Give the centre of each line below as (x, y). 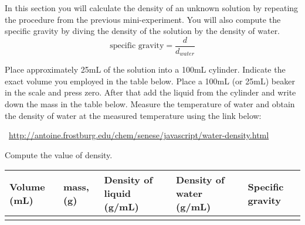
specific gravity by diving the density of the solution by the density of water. (143, 31)
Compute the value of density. (59, 154)
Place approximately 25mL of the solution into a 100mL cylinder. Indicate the (145, 69)
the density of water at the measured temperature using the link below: (133, 115)
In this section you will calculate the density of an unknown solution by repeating (152, 8)
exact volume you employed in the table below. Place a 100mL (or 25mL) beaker (150, 81)
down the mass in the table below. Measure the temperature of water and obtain (150, 104)
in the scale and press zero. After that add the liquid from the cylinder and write (150, 92)
